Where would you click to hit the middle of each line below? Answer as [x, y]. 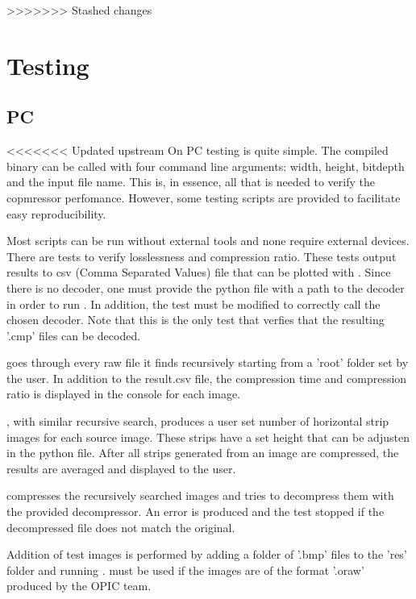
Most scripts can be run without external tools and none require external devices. [208, 241]
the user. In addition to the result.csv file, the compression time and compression [207, 378]
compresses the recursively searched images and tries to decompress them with [200, 495]
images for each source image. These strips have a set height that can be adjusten [208, 437]
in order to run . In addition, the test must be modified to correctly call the [193, 304]
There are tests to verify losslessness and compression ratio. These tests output [202, 256]
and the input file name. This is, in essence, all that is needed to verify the [191, 182]
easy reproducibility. [56, 213]
